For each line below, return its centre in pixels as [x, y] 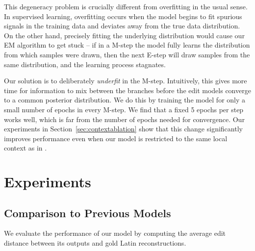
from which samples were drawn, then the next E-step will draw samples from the [127, 54]
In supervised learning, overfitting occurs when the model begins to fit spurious [123, 16]
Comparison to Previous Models [88, 213]
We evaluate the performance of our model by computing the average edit [115, 233]
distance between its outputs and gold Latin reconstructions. [95, 243]
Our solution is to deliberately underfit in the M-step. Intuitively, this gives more [126, 81]
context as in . [25, 148]
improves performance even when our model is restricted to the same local [116, 138]
